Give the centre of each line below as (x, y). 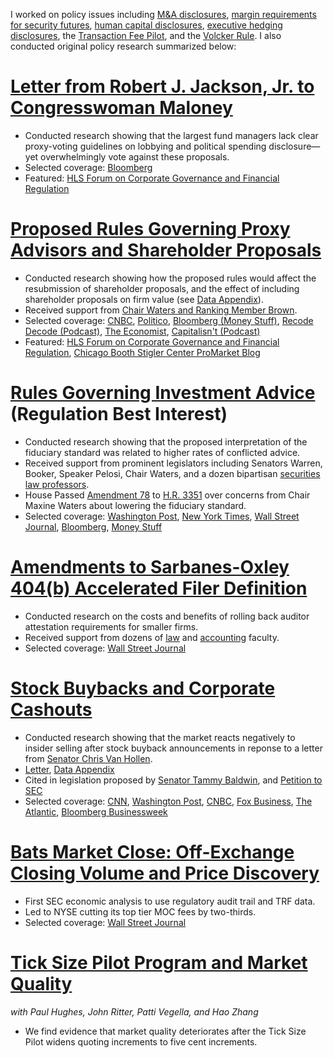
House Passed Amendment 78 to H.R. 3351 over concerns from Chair (167, 495)
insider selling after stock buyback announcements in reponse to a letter (173, 748)
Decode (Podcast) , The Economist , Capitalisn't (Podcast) (142, 331)
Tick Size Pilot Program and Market (159, 962)
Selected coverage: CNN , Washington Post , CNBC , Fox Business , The (168, 801)
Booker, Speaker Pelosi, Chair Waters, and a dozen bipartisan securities (172, 473)
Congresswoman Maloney (121, 108)
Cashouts (51, 709)
